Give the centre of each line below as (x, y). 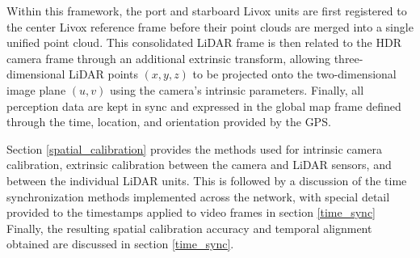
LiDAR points (103, 74)
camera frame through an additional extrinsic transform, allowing (168, 58)
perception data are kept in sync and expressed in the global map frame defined (204, 106)
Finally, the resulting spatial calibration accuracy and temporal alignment (189, 228)
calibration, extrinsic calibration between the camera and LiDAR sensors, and (199, 165)
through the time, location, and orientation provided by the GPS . (169, 122)
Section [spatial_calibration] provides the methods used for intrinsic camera (194, 148)
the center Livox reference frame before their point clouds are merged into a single (210, 26)
